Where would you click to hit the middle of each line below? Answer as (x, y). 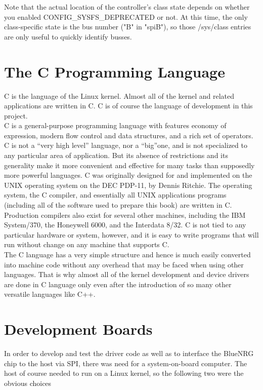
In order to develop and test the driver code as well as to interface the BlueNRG (129, 353)
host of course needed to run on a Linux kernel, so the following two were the (124, 373)
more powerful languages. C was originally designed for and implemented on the (128, 175)
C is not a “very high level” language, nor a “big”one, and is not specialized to (126, 145)
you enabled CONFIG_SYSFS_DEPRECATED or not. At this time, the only (126, 16)
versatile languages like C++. (50, 294)
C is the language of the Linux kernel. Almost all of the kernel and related (119, 95)
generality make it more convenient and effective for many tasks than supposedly (129, 165)
